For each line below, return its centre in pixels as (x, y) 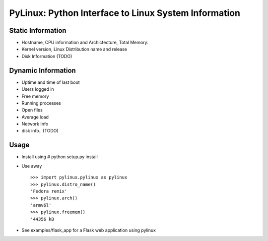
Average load (35, 117)
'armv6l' (41, 205)
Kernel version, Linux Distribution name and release (74, 49)
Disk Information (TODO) (47, 56)
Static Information (38, 30)
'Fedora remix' (49, 191)
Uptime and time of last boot (51, 82)
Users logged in (38, 89)
